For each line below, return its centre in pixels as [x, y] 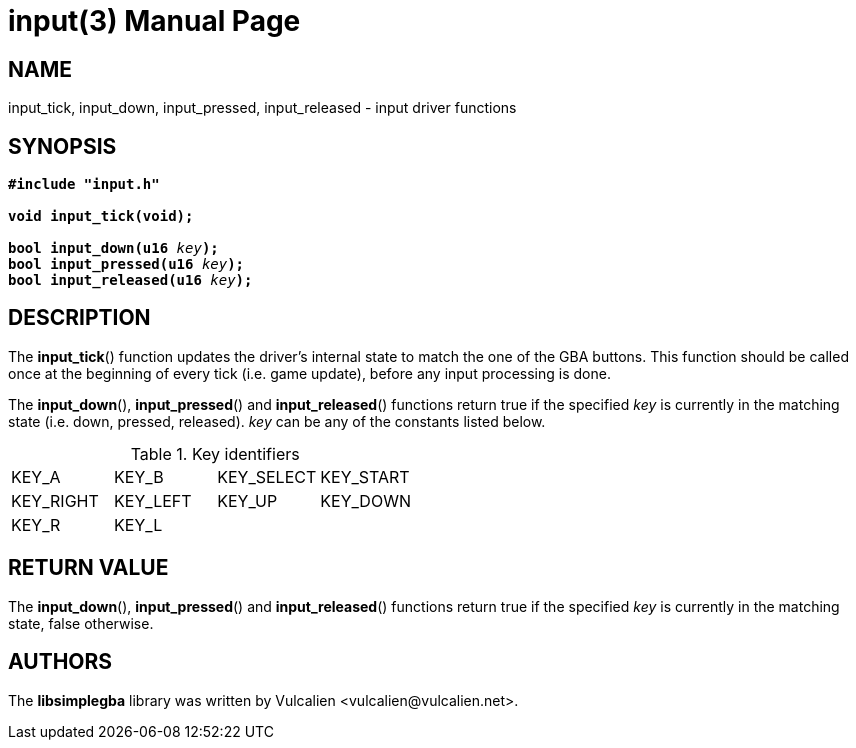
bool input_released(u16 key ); [130, 280]
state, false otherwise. [81, 623]
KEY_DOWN [365, 500]
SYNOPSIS [62, 146]
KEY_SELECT [267, 476]
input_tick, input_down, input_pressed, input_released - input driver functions [262, 108]
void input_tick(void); [101, 216]
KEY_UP [247, 500]
